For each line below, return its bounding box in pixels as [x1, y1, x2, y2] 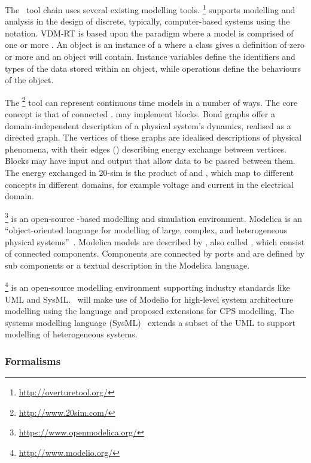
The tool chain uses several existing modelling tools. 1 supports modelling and [5, 2, 295, 16]
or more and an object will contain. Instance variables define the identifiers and [5, 50, 295, 63]
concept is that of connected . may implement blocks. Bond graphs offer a [5, 108, 275, 120]
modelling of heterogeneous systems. [5, 328, 138, 340]
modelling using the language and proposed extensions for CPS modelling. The [5, 304, 294, 317]
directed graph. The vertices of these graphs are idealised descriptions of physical [5, 131, 302, 144]
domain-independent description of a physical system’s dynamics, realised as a [5, 119, 291, 132]
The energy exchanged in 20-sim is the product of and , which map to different [5, 166, 294, 179]
